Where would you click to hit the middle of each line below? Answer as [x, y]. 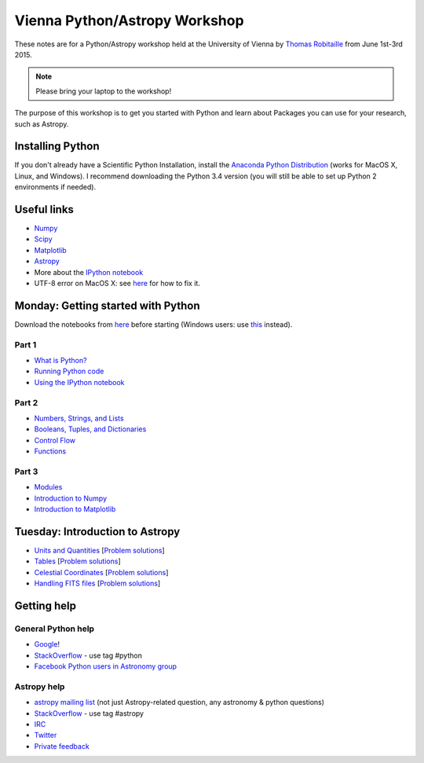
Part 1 [26, 344]
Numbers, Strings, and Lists [79, 418]
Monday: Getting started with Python [107, 305]
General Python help [54, 629]
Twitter [46, 735]
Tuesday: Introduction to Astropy [97, 532]
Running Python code [69, 371]
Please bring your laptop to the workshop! [104, 91]
